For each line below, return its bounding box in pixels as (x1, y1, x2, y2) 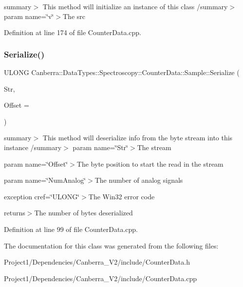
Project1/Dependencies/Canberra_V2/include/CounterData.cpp (4, 273, 197, 283)
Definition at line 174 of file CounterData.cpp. (4, 27, 142, 38)
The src (62, 11, 85, 21)
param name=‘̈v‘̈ (4, 11, 54, 21)
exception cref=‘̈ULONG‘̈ (4, 191, 80, 201)
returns (4, 208, 25, 218)
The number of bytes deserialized (34, 208, 133, 218)
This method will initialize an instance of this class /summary (42, 1, 228, 11)
